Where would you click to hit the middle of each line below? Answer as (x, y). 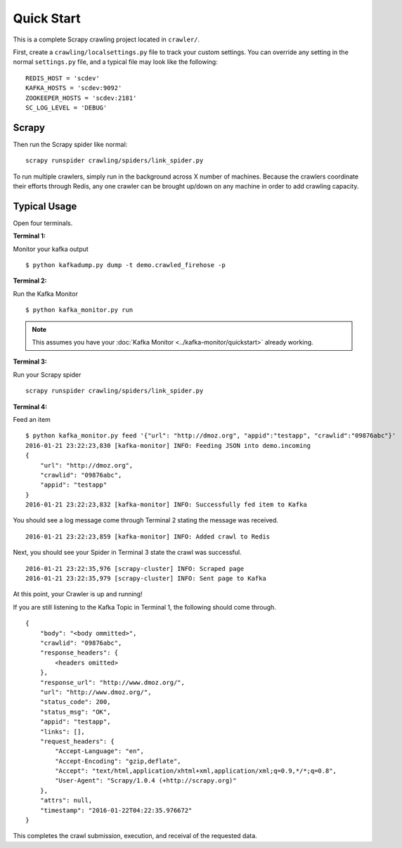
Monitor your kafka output (51, 249)
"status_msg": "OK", (75, 712)
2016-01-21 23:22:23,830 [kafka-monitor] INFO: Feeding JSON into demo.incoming (168, 445)
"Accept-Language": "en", (99, 751)
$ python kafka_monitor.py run (79, 310)
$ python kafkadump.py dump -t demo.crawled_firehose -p (126, 265)
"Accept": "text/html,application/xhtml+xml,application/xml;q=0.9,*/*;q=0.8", (196, 771)
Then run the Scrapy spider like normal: (70, 144)
